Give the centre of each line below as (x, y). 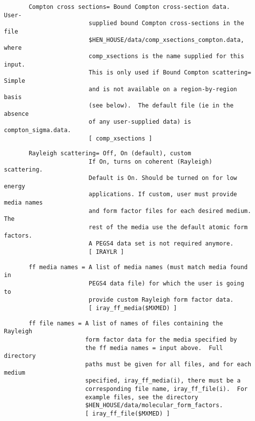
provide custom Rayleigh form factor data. (161, 300)
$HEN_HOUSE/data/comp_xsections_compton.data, (166, 40)
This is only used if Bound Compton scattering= (170, 73)
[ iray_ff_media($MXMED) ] (133, 308)
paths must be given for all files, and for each (168, 364)
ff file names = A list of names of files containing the (126, 323)
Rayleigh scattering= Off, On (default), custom (110, 154)
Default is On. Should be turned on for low (163, 178)
